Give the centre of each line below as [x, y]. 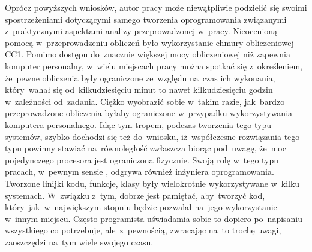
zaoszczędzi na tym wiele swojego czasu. [79, 242]
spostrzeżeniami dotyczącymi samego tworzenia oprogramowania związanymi [146, 19]
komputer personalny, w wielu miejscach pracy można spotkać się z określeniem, [154, 66]
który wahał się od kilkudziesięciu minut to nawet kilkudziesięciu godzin [139, 89]
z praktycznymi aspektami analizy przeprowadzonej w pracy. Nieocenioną [141, 31]
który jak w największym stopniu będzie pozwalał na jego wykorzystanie [141, 207]
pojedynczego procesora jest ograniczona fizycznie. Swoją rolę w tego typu [142, 160]
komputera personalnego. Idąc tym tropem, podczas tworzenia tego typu [138, 124]
